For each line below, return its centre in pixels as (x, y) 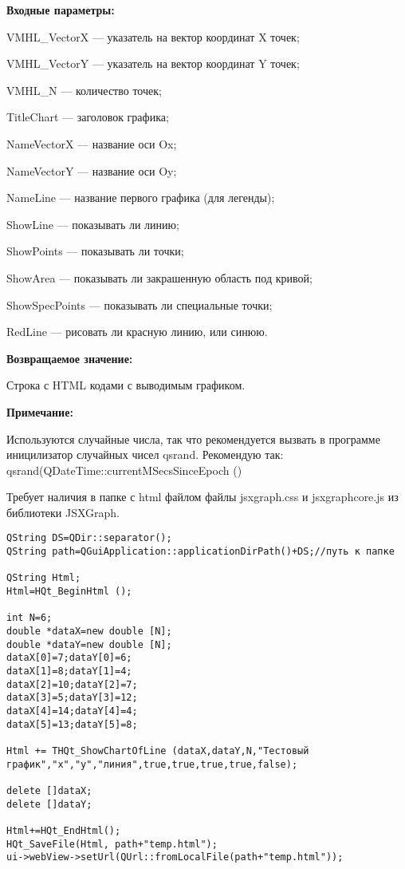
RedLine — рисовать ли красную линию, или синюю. (137, 332)
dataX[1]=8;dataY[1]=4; (69, 671)
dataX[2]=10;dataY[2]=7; (72, 684)
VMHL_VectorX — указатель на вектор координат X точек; (153, 36)
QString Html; (44, 578)
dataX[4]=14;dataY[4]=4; (72, 711)
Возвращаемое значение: (70, 358)
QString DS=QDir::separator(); (89, 538)
